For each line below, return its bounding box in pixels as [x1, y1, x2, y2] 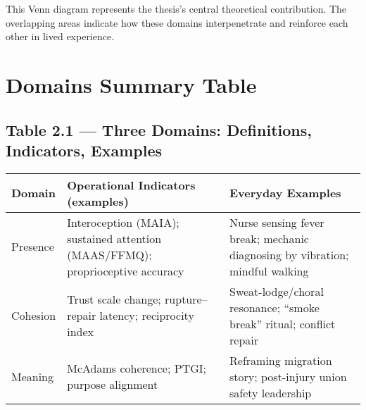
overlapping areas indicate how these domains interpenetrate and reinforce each [6, 15, 348, 30]
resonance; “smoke [229, 299, 320, 316]
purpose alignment [67, 376, 158, 393]
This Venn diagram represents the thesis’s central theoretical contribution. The [6, 1, 347, 15]
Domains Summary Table [6, 70, 257, 99]
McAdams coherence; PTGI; [67, 360, 206, 377]
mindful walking [229, 262, 309, 279]
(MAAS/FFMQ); [67, 246, 152, 263]
